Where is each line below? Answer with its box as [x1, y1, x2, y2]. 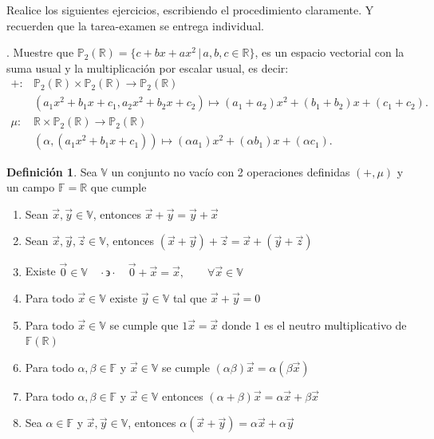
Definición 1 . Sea [6, 163, 97, 180]
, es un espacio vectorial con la [254, 44, 404, 61]
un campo [6, 179, 55, 196]
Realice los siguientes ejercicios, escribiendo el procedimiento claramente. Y [6, 2, 374, 18]
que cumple [90, 179, 147, 196]
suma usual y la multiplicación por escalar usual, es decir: [6, 59, 289, 76]
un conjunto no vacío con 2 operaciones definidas [111, 163, 350, 180]
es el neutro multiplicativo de [263, 316, 407, 333]
